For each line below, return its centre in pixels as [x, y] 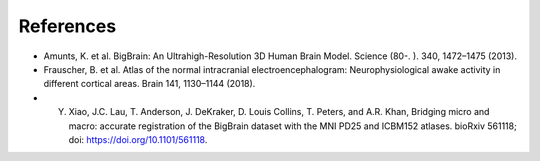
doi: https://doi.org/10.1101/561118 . [138, 139]
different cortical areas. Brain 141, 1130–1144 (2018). [149, 84]
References [67, 26]
